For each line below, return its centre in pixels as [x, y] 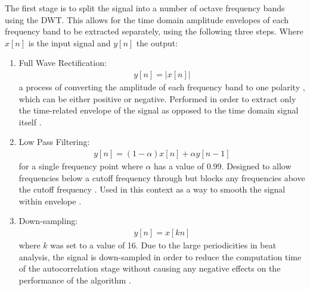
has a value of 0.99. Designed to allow [222, 166]
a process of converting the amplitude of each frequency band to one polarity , [162, 87]
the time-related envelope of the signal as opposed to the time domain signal [159, 110]
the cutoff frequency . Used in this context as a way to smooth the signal [152, 189]
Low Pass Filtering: [54, 142]
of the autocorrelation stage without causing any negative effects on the [150, 268]
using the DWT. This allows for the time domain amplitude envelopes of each [147, 19]
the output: [157, 42]
